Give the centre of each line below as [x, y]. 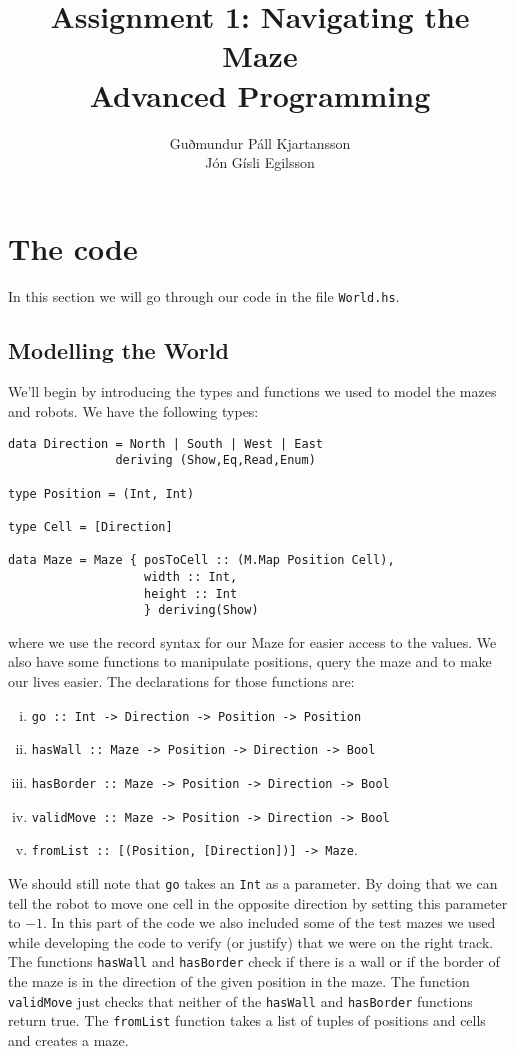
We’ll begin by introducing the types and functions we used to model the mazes [252, 391]
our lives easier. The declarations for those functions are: [181, 681]
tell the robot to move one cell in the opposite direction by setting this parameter [258, 902]
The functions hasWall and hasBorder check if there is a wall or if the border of [254, 961]
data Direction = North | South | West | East [165, 443]
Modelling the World [118, 349]
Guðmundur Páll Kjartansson [260, 142]
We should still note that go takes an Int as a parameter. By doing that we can [253, 882]
